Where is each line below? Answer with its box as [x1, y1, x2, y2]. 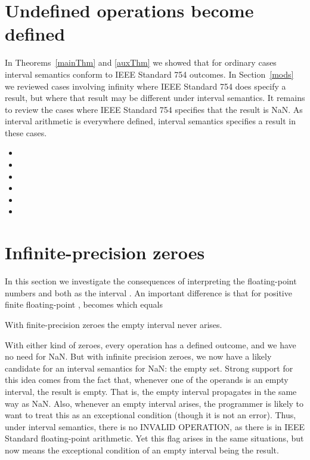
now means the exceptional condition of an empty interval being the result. [5, 443, 279, 456]
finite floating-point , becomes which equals [5, 298, 163, 311]
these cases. [5, 126, 47, 139]
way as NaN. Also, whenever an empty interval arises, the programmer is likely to [5, 397, 304, 409]
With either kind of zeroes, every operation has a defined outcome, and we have [5, 338, 296, 351]
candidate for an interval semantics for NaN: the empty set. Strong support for [5, 361, 293, 374]
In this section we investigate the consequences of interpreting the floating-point [5, 275, 297, 287]
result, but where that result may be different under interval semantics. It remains [5, 91, 305, 104]
